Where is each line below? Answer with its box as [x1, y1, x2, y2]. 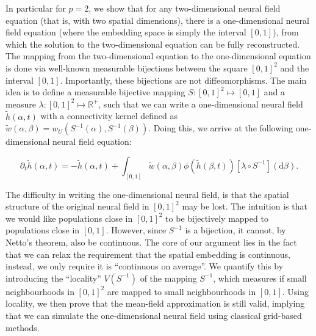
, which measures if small [213, 271, 307, 284]
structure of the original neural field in [5, 200, 149, 213]
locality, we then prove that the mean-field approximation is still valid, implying [5, 297, 305, 310]
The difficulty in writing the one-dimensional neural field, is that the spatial [5, 188, 289, 200]
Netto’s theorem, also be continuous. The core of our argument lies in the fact [5, 235, 297, 248]
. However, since [106, 224, 167, 236]
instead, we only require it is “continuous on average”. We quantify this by [5, 260, 284, 272]
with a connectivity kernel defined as [40, 109, 178, 122]
